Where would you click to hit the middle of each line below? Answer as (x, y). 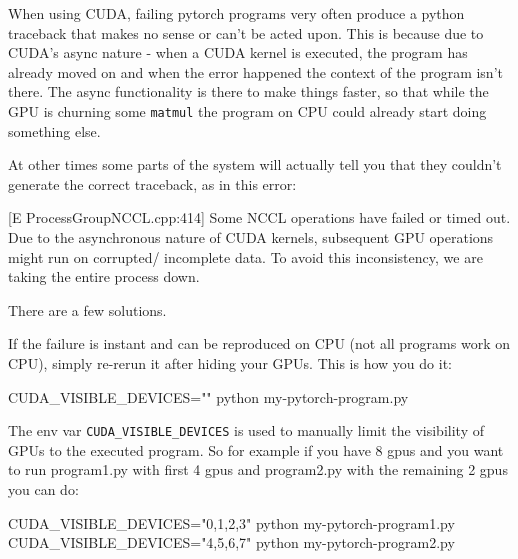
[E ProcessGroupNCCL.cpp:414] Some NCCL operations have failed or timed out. (259, 217)
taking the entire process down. (104, 276)
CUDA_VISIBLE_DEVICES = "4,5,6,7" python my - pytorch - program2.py (231, 542)
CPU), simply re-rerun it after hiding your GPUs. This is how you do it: (230, 362)
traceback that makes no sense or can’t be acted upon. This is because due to (246, 32)
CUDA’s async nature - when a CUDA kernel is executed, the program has (238, 52)
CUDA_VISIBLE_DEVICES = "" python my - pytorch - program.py (208, 396)
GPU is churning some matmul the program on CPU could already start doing (247, 110)
